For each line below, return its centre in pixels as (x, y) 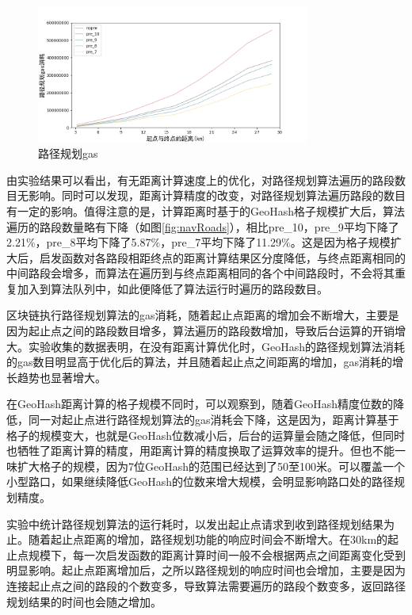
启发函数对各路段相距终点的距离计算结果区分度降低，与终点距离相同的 (222, 257)
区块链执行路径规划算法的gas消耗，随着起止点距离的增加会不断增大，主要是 (203, 315)
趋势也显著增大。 (61, 377)
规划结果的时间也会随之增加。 (84, 601)
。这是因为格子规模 (340, 242)
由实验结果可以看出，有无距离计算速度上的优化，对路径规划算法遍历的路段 (200, 180)
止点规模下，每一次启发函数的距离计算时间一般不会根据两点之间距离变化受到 (206, 554)
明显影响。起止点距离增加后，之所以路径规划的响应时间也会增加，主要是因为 (206, 570)
